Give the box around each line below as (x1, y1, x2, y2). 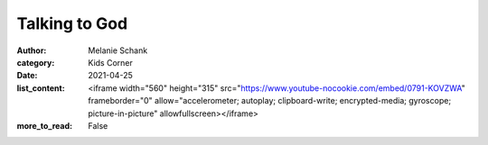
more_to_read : (16, 120, 72, 131)
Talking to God (16, 14, 128, 33)
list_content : (16, 82, 65, 94)
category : (16, 57, 55, 68)
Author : (16, 45, 47, 56)
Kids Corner (88, 57, 133, 68)
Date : (16, 70, 38, 81)
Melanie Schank (88, 45, 148, 56)
